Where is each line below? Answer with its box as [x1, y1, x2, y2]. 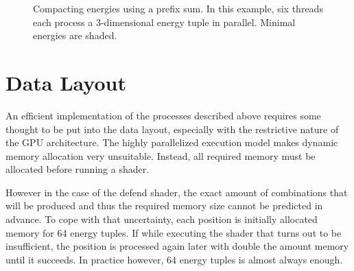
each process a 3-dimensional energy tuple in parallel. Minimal [33, 14, 296, 29]
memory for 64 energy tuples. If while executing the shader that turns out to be [5, 225, 342, 239]
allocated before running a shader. [5, 162, 150, 176]
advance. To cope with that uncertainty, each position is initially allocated [5, 212, 318, 226]
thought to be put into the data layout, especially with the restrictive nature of [5, 121, 339, 136]
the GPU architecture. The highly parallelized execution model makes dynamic [5, 135, 338, 150]
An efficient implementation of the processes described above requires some [5, 108, 321, 122]
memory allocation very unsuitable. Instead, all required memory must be [5, 148, 316, 163]
